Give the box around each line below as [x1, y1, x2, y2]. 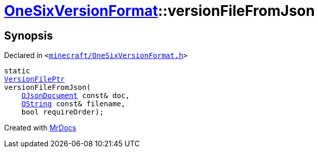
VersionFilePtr [4, 75, 65, 84]
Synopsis [4, 29, 53, 42]
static [4, 67, 30, 75]
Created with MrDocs [4, 123, 77, 132]
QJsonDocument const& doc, [21, 91, 130, 100]
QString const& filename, [21, 100, 126, 108]
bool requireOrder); [21, 108, 104, 117]
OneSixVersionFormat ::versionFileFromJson [4, 2, 315, 20]
